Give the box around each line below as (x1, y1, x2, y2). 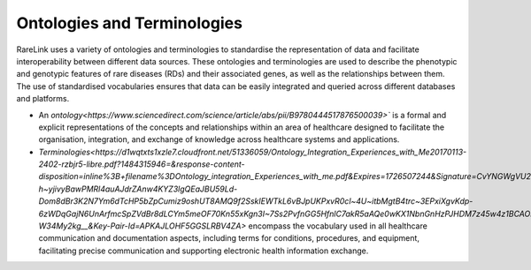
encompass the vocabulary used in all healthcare (248, 221, 428, 231)
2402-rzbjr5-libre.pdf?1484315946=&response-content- (38, 159, 245, 169)
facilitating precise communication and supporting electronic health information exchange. (38, 245, 369, 256)
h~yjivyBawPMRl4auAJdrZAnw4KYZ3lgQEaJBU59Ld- (38, 184, 238, 194)
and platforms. (16, 94, 70, 104)
